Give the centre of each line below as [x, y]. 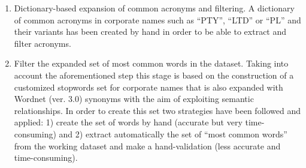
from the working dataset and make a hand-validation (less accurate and [147, 145]
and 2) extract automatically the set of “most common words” [173, 133]
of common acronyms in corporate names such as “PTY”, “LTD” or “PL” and [157, 19]
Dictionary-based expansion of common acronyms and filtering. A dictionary [154, 8]
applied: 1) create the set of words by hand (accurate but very [128, 122]
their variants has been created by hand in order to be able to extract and [150, 31]
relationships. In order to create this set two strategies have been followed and [157, 110]
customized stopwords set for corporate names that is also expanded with [149, 87]
